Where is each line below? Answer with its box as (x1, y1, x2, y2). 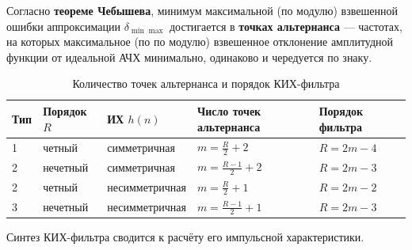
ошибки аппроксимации (6, 17, 120, 34)
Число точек (196, 102, 261, 119)
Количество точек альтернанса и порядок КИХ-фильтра (72, 75, 340, 92)
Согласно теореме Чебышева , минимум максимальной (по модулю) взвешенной (6, 2, 398, 18)
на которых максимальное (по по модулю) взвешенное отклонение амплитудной (6, 33, 394, 50)
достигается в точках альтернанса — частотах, (169, 17, 402, 34)
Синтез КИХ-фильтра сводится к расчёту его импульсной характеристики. (6, 228, 364, 244)
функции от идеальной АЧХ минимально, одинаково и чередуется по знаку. (6, 48, 372, 65)
